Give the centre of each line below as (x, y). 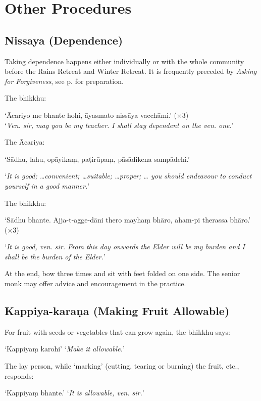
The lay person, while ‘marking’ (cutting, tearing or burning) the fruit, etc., (122, 366)
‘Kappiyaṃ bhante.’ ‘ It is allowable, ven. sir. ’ (74, 393)
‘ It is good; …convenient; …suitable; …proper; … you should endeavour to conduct (128, 176)
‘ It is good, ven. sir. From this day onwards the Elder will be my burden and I (125, 247)
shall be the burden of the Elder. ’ (55, 256)
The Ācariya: (25, 142)
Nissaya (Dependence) (64, 40)
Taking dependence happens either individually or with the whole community (124, 61)
